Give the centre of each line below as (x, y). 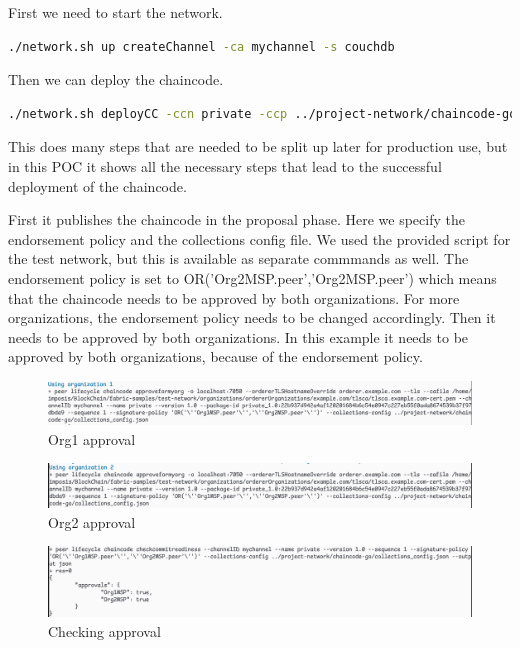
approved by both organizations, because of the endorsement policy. (215, 356)
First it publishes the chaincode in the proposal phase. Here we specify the (236, 219)
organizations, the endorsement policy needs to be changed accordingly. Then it (252, 317)
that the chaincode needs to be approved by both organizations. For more (234, 297)
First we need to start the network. (115, 12)
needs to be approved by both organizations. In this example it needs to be (238, 336)
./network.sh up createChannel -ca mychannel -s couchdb (201, 46)
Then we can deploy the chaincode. (116, 79)
